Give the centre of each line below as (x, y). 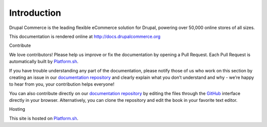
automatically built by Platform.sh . (44, 62)
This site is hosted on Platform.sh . (44, 118)
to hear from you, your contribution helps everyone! (62, 84)
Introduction (35, 13)
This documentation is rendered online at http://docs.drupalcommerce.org (85, 36)
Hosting (17, 109)
